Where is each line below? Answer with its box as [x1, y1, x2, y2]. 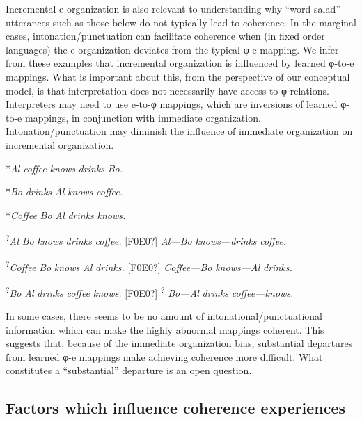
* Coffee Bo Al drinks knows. [6, 207, 126, 222]
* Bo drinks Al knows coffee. [6, 184, 123, 199]
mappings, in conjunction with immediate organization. [24, 110, 261, 124]
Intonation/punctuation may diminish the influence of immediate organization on [6, 124, 353, 138]
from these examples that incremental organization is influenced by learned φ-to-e [6, 56, 354, 70]
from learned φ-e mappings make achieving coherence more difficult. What [6, 349, 323, 364]
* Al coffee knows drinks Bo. [6, 161, 123, 175]
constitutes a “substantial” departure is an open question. [6, 363, 252, 378]
